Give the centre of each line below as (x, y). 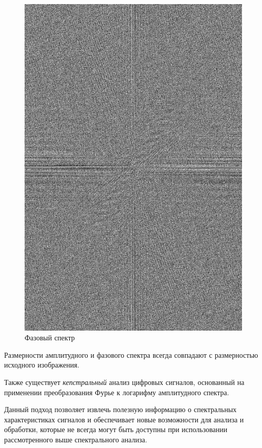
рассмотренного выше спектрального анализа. (76, 439)
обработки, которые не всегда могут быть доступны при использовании (116, 429)
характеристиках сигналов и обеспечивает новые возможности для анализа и (124, 419)
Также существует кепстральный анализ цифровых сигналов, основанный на (124, 382)
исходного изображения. (42, 365)
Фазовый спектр (50, 338)
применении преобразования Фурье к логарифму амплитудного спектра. (117, 392)
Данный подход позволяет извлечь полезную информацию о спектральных (120, 409)
